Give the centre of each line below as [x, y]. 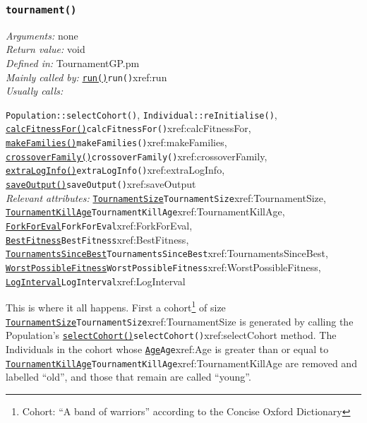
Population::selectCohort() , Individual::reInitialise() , [142, 114]
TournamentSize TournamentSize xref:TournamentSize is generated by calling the [180, 321]
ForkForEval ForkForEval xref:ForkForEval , [99, 226]
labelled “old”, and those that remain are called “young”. [128, 377]
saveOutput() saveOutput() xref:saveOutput [101, 184]
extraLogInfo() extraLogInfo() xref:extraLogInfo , [115, 170]
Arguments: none [42, 35]
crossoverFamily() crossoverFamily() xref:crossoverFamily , [137, 156]
